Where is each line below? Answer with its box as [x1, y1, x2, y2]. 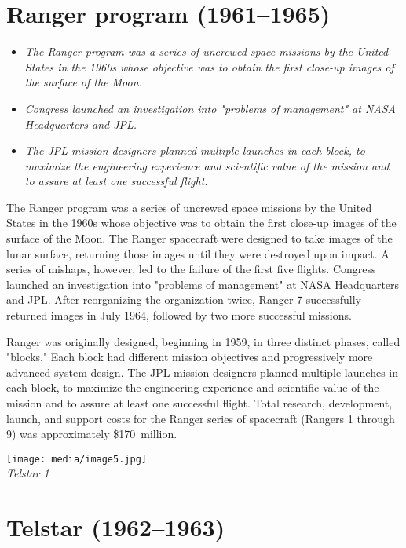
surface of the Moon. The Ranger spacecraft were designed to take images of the [6, 230, 393, 247]
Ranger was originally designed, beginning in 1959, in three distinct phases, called [6, 333, 401, 349]
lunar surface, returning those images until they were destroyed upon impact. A [6, 245, 390, 261]
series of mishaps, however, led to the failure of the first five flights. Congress [6, 261, 376, 277]
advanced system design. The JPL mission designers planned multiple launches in [6, 364, 398, 380]
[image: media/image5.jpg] [6, 453, 147, 465]
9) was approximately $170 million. [6, 426, 177, 442]
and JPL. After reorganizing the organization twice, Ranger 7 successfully [6, 291, 361, 308]
